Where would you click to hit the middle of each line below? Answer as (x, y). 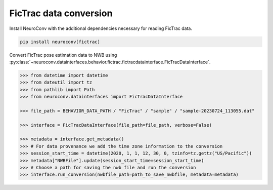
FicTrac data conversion (61, 13)
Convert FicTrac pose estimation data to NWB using (63, 55)
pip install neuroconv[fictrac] (60, 42)
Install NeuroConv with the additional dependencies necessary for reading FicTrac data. (101, 28)
